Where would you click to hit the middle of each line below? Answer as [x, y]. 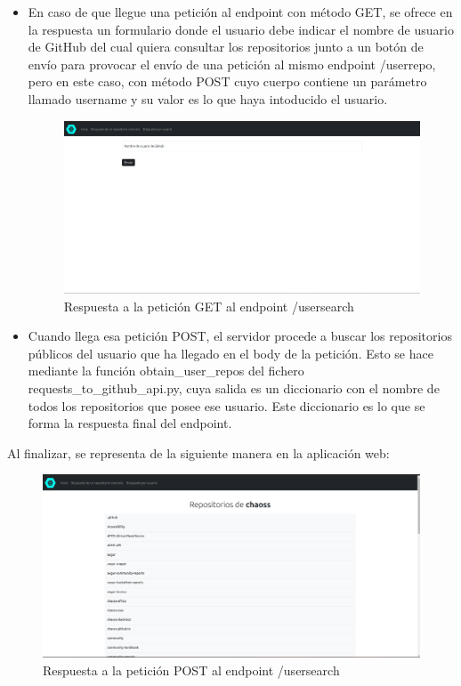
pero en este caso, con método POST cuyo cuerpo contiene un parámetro [227, 81]
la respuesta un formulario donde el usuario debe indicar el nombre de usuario [241, 29]
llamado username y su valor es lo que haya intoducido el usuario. [208, 98]
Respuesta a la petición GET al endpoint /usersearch [209, 306]
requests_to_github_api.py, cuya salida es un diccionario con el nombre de [234, 387]
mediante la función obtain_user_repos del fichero [166, 371]
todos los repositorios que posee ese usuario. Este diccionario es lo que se [226, 405]
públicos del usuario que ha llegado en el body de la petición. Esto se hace [230, 353]
